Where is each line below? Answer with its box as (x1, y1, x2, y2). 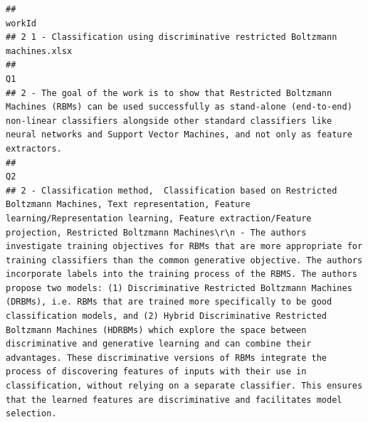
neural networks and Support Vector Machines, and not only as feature (6, 130, 352, 140)
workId (6, 18, 36, 28)
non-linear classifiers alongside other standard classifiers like (6, 115, 332, 126)
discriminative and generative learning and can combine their (6, 339, 312, 349)
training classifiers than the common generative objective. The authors (6, 255, 363, 265)
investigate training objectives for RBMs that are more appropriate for (6, 241, 363, 252)
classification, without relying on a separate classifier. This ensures (6, 381, 363, 391)
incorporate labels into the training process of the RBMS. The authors (6, 269, 357, 280)
